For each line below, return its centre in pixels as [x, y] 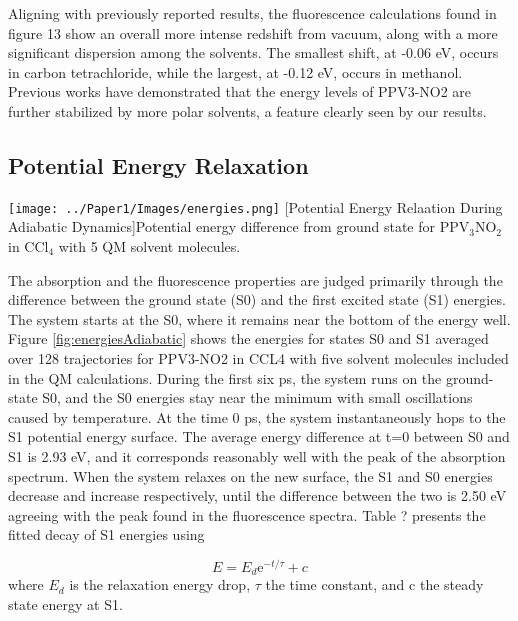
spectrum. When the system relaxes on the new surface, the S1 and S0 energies [250, 475]
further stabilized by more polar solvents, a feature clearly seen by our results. [247, 110]
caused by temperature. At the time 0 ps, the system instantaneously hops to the [257, 416]
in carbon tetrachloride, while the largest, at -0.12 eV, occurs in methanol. [235, 71]
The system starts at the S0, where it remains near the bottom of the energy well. [259, 318]
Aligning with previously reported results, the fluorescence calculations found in [252, 13]
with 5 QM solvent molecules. [149, 246]
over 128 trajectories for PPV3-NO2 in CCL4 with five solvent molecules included [258, 357]
